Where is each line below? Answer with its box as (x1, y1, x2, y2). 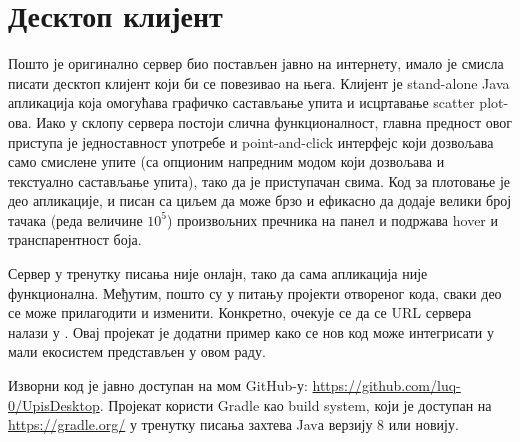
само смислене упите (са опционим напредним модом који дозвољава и (8, 151, 445, 172)
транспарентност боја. (8, 229, 142, 250)
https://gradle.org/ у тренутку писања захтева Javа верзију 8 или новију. (8, 414, 459, 435)
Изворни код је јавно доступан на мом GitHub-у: (8, 375, 308, 396)
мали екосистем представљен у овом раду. (8, 341, 266, 362)
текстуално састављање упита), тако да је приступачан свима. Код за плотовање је (8, 170, 510, 191)
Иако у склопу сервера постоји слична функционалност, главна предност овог (36, 111, 512, 132)
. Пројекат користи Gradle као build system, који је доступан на (99, 394, 492, 415)
